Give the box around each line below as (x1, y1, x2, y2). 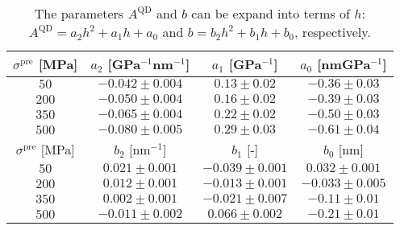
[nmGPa (317, 55, 371, 73)
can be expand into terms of (191, 4, 350, 23)
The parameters (34, 4, 124, 23)
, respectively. (294, 23, 371, 41)
